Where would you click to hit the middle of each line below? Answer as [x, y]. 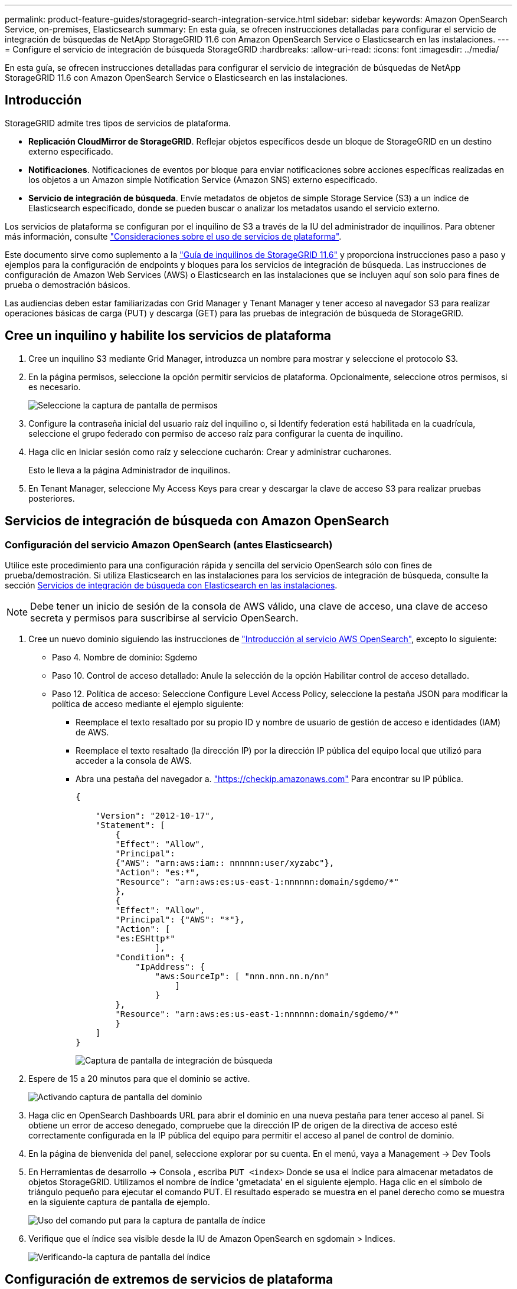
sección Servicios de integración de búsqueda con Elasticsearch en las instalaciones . [171, 585]
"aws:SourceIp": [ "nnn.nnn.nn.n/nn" [242, 976]
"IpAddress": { [170, 966]
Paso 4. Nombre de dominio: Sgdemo [125, 657]
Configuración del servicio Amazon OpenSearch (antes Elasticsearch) [169, 544]
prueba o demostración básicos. [68, 284]
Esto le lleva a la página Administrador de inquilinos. [130, 470]
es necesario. [55, 387]
